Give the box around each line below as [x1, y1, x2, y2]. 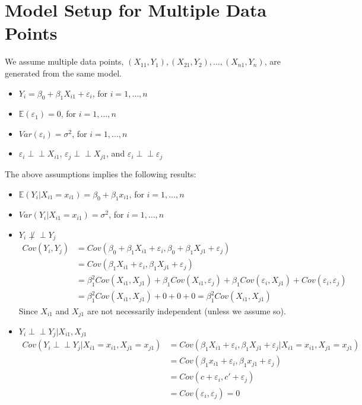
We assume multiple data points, [5, 55, 124, 68]
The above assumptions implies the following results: [5, 167, 196, 180]
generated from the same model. [5, 66, 122, 79]
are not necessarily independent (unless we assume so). [87, 304, 286, 317]
